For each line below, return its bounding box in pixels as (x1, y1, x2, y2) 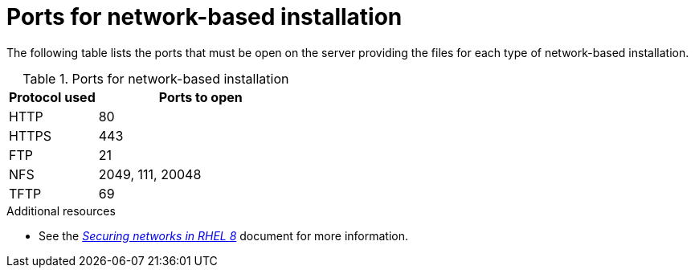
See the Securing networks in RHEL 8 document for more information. (39, 228, 409, 243)
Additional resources (6, 203, 116, 218)
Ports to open (158, 88, 243, 105)
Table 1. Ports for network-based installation (22, 70, 289, 87)
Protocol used (9, 88, 96, 105)
